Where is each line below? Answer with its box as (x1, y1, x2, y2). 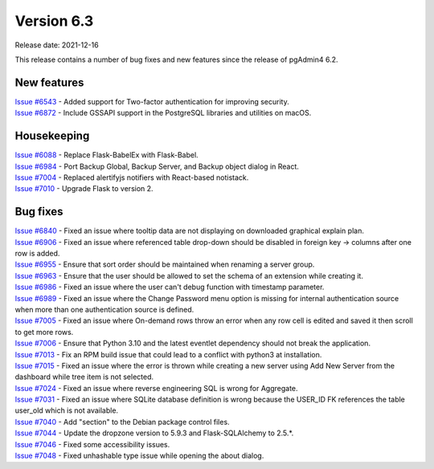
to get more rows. (14, 327, 74, 336)
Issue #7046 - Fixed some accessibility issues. (14, 439, 170, 449)
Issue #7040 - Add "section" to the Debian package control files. (14, 417, 230, 426)
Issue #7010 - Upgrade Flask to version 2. (14, 184, 154, 194)
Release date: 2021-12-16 (14, 40, 100, 50)
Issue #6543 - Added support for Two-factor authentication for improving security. (14, 96, 289, 106)
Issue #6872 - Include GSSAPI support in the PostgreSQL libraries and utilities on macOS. (14, 108, 312, 118)
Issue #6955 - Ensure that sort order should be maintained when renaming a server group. (14, 259, 315, 269)
